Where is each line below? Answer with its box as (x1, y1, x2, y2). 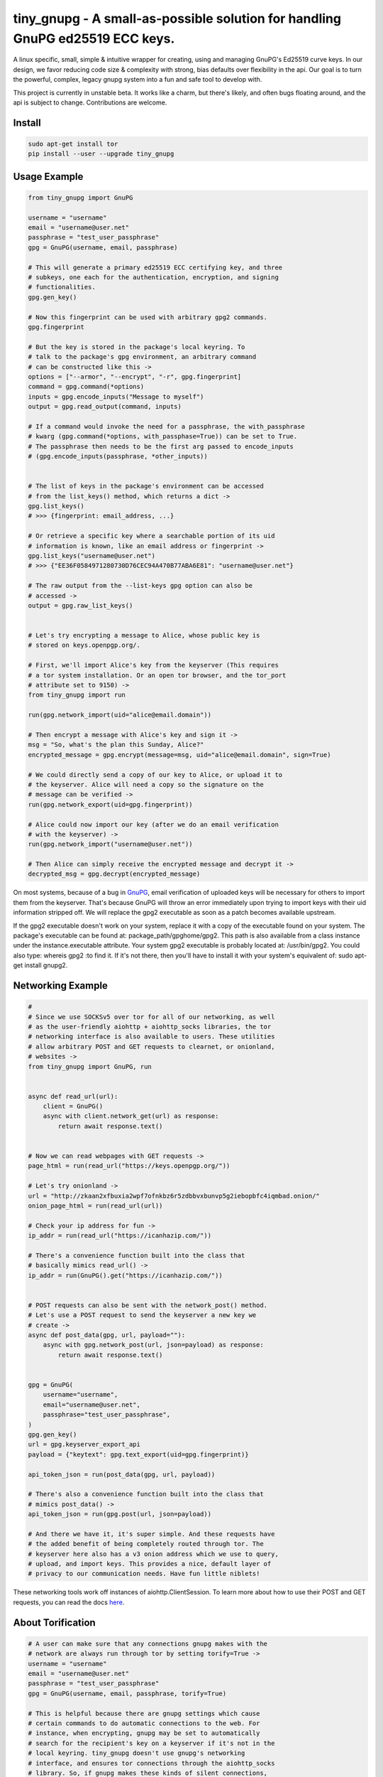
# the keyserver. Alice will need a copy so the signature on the (28, 780, 264, 788)
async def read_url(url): (28, 1092, 118, 1100)
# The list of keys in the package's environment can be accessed (28, 482, 264, 490)
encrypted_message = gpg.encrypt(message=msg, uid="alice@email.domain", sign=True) (28, 751, 331, 758)
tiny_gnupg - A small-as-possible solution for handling (13, 11, 342, 26)
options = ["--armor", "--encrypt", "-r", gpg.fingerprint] (28, 372, 242, 380)
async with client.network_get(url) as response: (43, 1112, 219, 1120)
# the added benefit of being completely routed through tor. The (28, 1540, 264, 1548)
